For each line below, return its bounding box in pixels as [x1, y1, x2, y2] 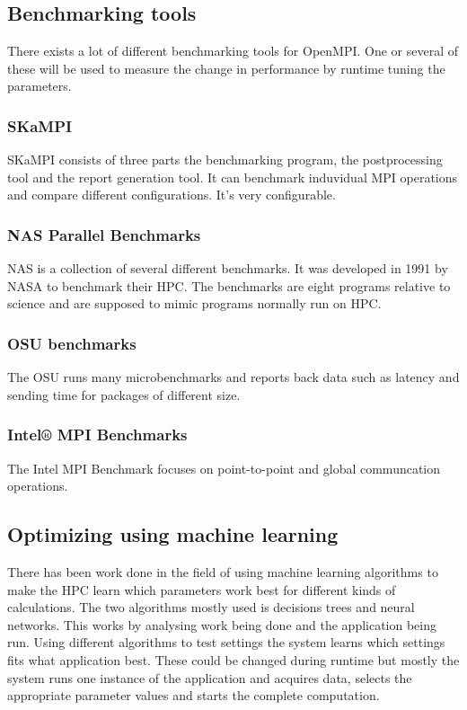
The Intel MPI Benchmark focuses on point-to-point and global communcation [7, 458, 441, 477]
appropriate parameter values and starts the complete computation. [7, 686, 380, 705]
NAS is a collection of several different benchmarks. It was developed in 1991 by [7, 259, 448, 278]
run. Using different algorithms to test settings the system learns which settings [7, 633, 445, 652]
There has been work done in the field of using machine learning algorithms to [7, 563, 438, 581]
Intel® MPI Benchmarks [7, 423, 188, 446]
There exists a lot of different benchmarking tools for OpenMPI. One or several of [7, 41, 459, 60]
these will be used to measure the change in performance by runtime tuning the [7, 58, 445, 77]
